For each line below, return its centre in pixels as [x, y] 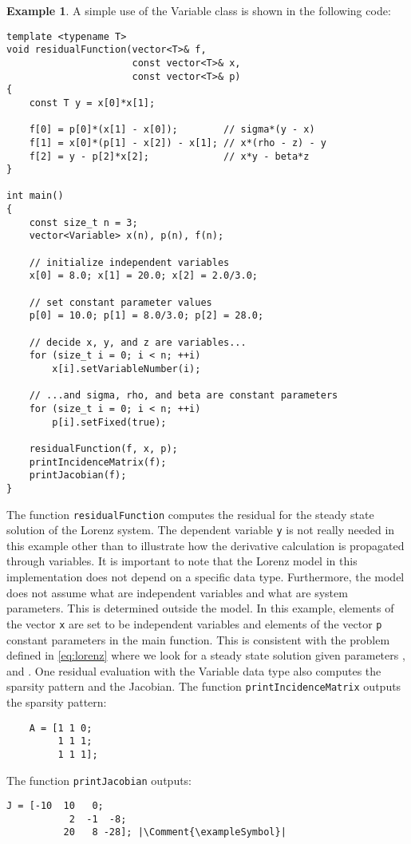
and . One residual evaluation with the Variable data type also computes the [194, 670]
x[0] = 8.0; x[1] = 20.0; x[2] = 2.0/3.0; [143, 276]
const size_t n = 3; [83, 222]
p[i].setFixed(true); [109, 422]
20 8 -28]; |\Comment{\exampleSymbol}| [175, 832]
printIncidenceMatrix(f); [98, 462]
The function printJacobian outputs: [99, 780]
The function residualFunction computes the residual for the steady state [190, 514]
